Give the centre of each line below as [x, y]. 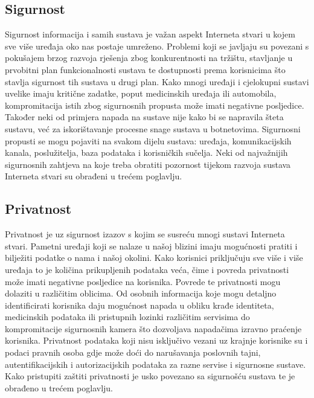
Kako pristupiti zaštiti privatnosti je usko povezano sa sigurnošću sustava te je [150, 376]
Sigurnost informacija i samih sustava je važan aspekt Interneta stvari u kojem [150, 34]
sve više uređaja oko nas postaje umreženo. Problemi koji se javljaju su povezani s [157, 46]
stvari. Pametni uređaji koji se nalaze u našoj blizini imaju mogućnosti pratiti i [151, 246]
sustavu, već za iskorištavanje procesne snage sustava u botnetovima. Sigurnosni [153, 128]
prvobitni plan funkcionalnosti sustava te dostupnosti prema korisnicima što [145, 69]
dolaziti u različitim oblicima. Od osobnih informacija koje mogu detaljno [141, 293]
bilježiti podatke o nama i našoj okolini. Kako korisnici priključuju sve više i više [154, 258]
